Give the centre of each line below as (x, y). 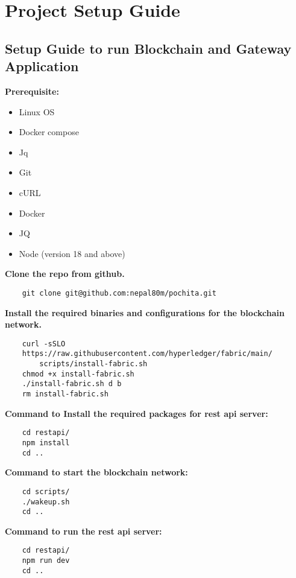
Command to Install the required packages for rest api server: (137, 413)
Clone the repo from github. (65, 274)
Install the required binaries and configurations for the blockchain (145, 312)
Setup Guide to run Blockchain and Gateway (148, 48)
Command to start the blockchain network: (96, 472)
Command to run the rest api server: (83, 531)
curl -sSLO (44, 344)
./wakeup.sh (46, 502)
